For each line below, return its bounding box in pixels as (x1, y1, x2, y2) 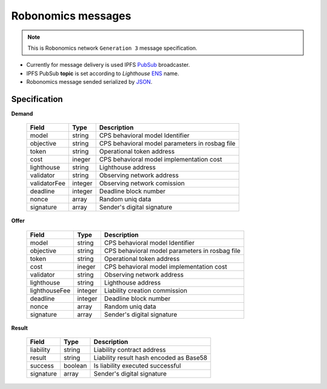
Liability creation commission (104, 286, 188, 294)
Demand (11, 110, 33, 118)
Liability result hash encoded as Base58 (93, 354, 208, 362)
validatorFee (30, 179, 66, 188)
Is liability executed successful (93, 362, 181, 370)
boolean (64, 362, 87, 370)
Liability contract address (93, 346, 167, 354)
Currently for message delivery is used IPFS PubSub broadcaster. (26, 61, 190, 69)
